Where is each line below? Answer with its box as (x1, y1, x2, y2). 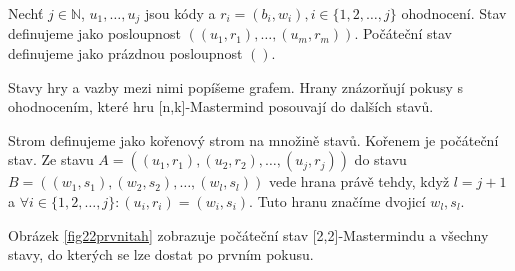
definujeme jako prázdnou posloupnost (8, 43, 243, 64)
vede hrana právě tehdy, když (268, 171, 450, 192)
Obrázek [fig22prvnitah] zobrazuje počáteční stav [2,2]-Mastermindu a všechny (8, 224, 489, 245)
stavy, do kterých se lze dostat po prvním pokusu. (8, 244, 314, 265)
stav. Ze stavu (8, 149, 94, 170)
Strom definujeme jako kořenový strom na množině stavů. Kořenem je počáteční (8, 129, 499, 150)
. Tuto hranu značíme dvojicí (249, 191, 426, 212)
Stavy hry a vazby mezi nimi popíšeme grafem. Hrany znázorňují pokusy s (8, 76, 463, 97)
